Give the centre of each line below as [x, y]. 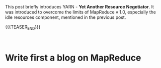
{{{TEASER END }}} [23, 27]
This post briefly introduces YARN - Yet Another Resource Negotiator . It [80, 7]
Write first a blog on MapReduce [73, 58]
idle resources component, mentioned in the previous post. [66, 17]
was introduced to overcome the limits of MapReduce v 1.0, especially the [80, 12]
